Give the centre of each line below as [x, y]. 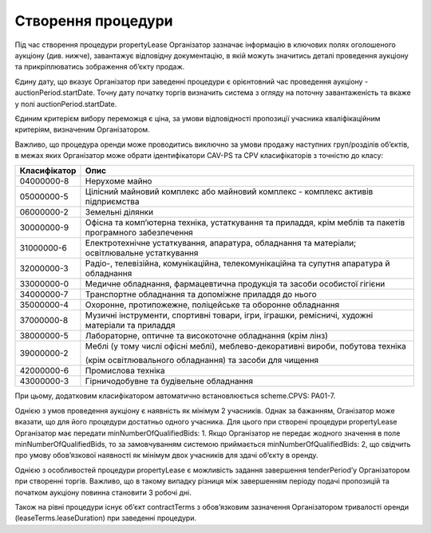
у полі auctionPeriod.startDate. [66, 104]
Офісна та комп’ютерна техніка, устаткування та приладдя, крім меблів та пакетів [245, 223]
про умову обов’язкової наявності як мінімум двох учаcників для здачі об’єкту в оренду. [166, 456]
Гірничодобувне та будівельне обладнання [169, 381]
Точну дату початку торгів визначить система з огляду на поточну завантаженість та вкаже [254, 93]
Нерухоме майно [119, 181]
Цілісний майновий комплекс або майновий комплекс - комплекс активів [229, 191]
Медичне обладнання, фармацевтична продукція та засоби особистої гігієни [235, 284]
